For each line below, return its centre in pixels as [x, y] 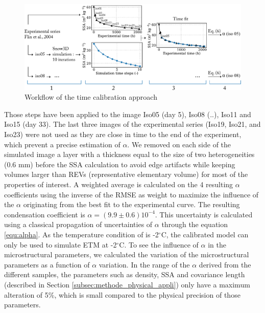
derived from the [225, 264]
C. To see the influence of [159, 244]
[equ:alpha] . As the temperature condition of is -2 [81, 234]
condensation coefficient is [45, 214]
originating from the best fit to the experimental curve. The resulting [131, 204]
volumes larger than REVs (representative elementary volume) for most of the [126, 174]
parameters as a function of [47, 264]
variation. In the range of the [144, 264]
